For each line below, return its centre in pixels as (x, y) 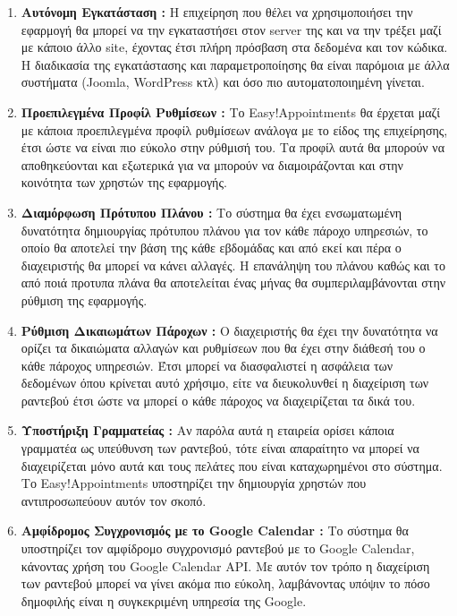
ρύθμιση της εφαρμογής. (84, 299)
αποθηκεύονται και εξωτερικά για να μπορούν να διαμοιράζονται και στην (212, 164)
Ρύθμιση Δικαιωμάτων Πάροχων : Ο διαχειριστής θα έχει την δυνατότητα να (229, 330)
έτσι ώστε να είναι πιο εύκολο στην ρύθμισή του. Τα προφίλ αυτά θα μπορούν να (233, 147)
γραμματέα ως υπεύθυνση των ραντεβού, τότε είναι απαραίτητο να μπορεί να (220, 448)
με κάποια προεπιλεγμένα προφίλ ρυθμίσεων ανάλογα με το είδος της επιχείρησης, (234, 129)
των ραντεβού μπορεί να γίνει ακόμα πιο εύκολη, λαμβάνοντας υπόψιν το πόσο (225, 583)
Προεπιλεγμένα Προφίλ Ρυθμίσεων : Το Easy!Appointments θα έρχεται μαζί (231, 111)
